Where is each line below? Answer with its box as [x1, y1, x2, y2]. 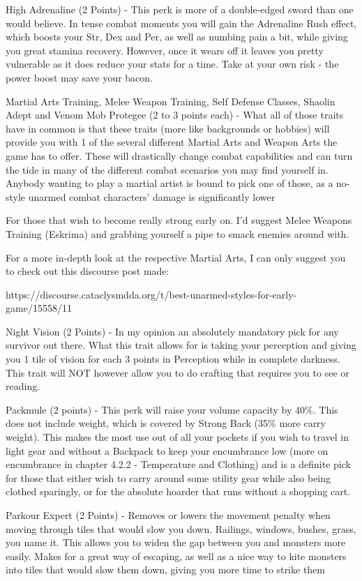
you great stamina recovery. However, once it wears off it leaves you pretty [6, 43, 324, 57]
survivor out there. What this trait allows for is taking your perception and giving [6, 338, 356, 352]
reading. [6, 379, 40, 393]
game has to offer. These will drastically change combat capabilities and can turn [6, 148, 353, 163]
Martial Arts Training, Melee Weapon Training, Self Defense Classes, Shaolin [6, 93, 335, 108]
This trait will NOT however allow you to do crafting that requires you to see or [6, 365, 349, 379]
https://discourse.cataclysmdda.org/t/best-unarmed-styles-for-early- [6, 287, 297, 301]
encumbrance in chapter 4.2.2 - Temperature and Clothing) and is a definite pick [6, 457, 351, 471]
